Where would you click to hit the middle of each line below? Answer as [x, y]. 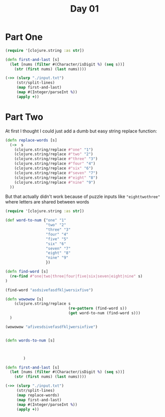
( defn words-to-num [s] [30, 340]
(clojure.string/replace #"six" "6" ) [54, 168]
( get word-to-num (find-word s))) [104, 313]
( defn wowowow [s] [24, 299]
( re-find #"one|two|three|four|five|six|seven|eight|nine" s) [76, 276]
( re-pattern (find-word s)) [98, 308]
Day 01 [85, 9]
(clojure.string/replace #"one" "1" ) [54, 150]
